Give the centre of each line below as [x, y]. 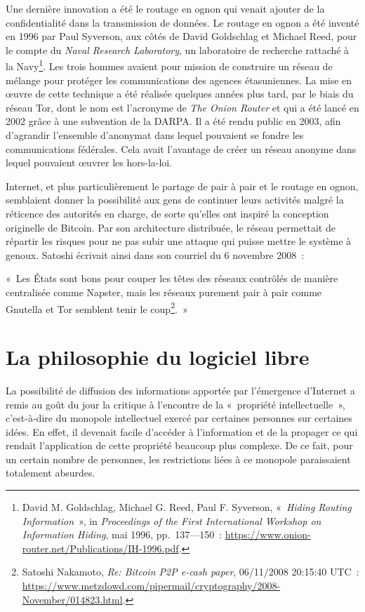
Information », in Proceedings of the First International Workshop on [172, 520]
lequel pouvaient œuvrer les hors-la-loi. [89, 162]
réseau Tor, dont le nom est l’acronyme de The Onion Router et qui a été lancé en [182, 107]
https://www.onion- [268, 534]
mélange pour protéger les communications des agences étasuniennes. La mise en [179, 80]
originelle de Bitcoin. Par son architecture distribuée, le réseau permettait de [171, 227]
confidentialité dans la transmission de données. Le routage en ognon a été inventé [182, 22]
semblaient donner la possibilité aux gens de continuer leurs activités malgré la [175, 200]
